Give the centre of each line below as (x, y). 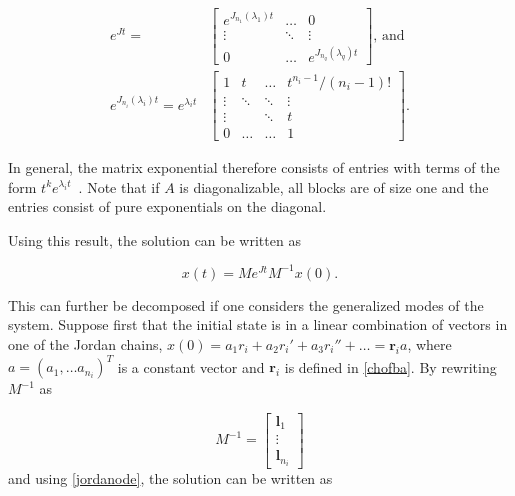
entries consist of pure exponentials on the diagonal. (167, 206)
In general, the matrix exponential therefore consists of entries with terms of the (254, 166)
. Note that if (119, 186)
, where (429, 343)
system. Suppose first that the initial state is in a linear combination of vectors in (258, 324)
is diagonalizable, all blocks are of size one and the (334, 186)
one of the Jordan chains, (85, 343)
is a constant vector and (191, 366)
